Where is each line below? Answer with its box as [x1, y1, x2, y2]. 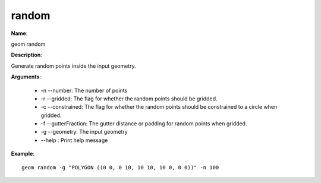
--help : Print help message [40, 137, 108, 144]
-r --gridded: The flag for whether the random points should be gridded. [40, 95, 218, 102]
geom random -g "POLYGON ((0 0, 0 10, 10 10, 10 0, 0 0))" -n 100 [21, 164, 219, 171]
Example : [11, 150, 35, 157]
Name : [11, 30, 28, 37]
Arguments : [11, 73, 42, 80]
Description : [11, 51, 43, 59]
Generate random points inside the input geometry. [11, 62, 136, 70]
